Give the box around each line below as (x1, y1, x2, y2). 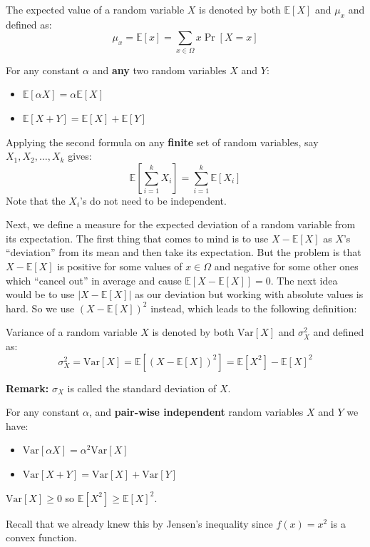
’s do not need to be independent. (80, 193, 227, 208)
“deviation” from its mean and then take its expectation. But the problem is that (6, 245, 361, 260)
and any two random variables (92, 62, 227, 77)
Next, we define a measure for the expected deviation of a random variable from (6, 217, 356, 232)
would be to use (6, 287, 75, 302)
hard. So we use (6, 300, 75, 315)
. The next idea (270, 272, 338, 287)
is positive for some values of (57, 259, 183, 274)
